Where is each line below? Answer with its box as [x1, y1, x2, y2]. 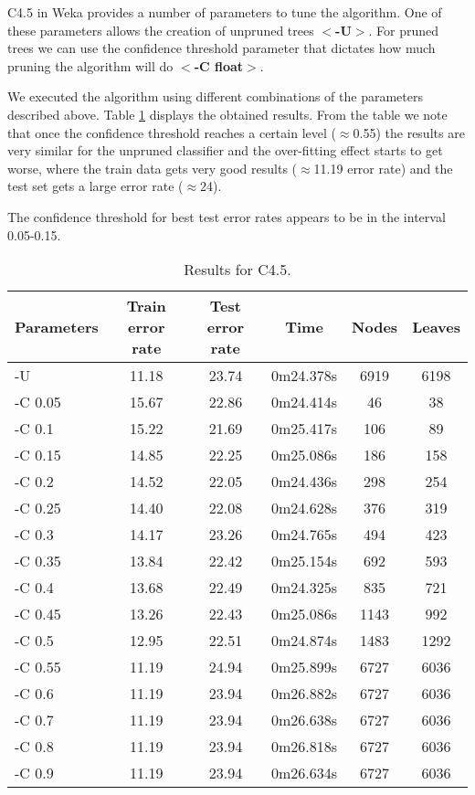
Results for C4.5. [184, 259, 291, 281]
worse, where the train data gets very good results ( [7, 158, 298, 177]
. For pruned [368, 20, 438, 39]
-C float [194, 56, 244, 75]
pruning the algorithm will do [7, 56, 174, 75]
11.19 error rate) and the [313, 158, 453, 177]
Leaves [412, 316, 460, 338]
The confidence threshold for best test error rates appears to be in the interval [7, 207, 446, 226]
